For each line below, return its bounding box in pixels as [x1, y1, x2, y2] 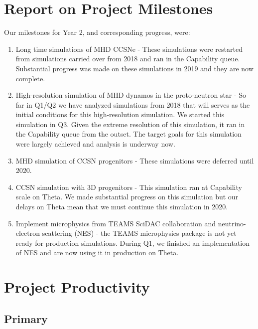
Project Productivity [4, 277, 150, 297]
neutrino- [218, 218, 246, 228]
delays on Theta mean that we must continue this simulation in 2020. [15, 201, 228, 212]
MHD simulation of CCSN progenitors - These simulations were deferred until [15, 155, 254, 165]
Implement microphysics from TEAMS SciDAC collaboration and [15, 218, 216, 228]
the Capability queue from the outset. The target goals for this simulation [15, 129, 242, 139]
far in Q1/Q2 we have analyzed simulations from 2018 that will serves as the [15, 99, 250, 110]
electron [15, 228, 40, 238]
